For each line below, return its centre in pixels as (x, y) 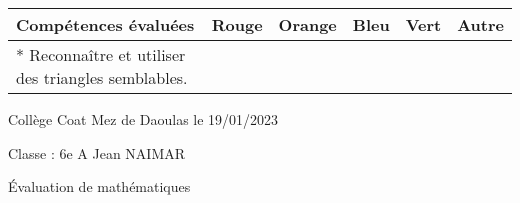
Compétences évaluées (105, 24)
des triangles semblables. (102, 77)
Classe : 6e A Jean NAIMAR (97, 152)
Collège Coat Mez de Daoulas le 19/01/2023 (143, 119)
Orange (307, 24)
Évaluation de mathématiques (99, 186)
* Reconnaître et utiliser (101, 54)
